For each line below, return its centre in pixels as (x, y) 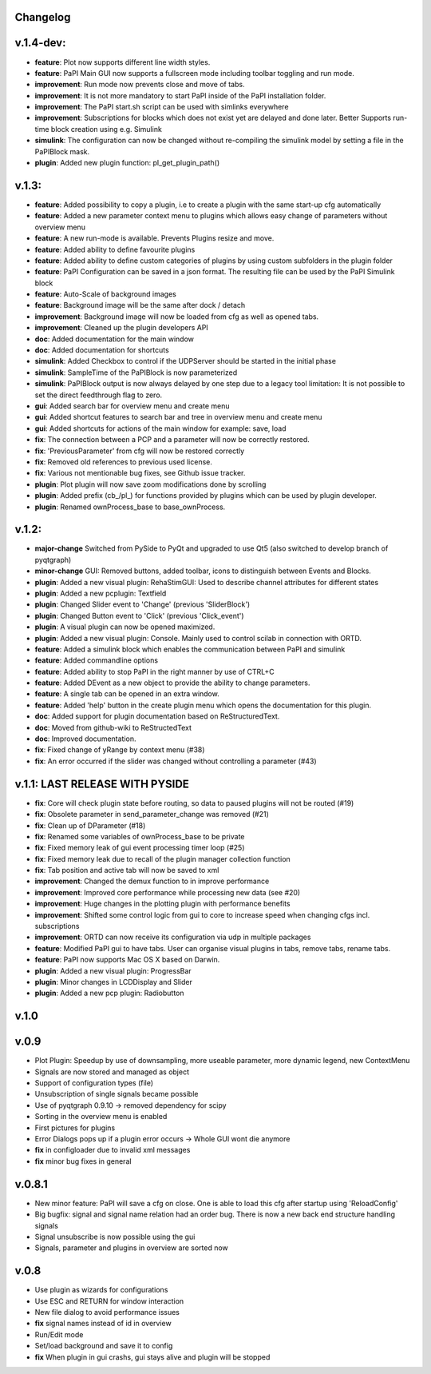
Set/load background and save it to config (104, 1346)
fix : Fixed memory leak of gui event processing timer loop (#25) (140, 848)
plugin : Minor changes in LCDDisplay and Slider (114, 982)
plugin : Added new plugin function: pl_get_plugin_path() (127, 163)
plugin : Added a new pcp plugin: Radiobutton (109, 993)
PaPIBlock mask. (62, 151)
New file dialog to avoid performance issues (107, 1312)
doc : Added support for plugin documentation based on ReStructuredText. (157, 716)
